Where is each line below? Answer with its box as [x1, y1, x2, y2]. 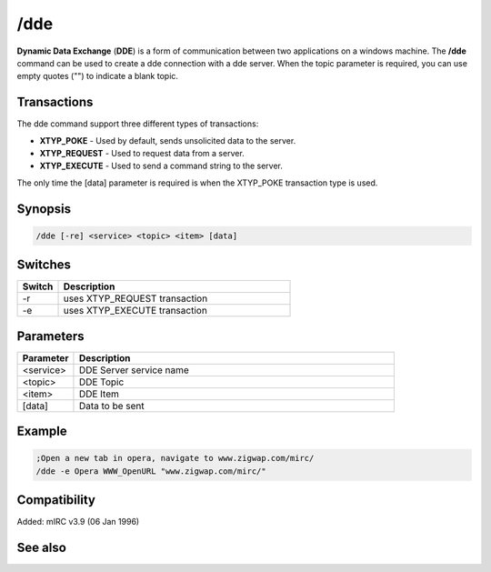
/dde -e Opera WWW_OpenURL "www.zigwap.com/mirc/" [35, 466, 267, 477]
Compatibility [16, 492, 95, 508]
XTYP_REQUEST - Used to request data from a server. [39, 148, 245, 159]
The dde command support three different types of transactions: [16, 118, 259, 129]
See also [16, 540, 67, 556]
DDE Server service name [78, 364, 190, 376]
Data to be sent [78, 399, 145, 412]
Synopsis [16, 201, 72, 216]
